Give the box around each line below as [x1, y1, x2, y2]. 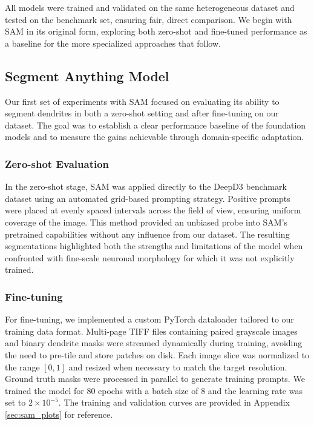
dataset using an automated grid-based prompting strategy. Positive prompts [5, 192, 290, 204]
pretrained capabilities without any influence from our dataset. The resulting [5, 227, 290, 240]
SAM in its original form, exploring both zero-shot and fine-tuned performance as [5, 25, 307, 38]
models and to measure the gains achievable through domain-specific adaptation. [5, 130, 304, 143]
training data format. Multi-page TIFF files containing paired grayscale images [5, 324, 298, 337]
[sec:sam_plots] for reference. [5, 407, 113, 420]
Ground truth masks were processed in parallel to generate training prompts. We [5, 372, 305, 385]
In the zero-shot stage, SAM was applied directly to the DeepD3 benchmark [5, 180, 287, 193]
